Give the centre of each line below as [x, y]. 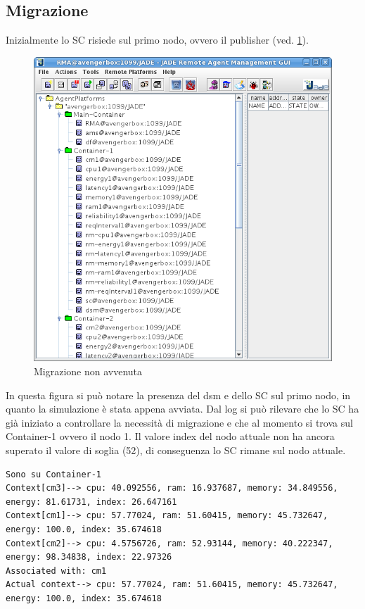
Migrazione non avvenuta [88, 371]
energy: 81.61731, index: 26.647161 [91, 502]
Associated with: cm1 [56, 571]
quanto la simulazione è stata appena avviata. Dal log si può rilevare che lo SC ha [182, 409]
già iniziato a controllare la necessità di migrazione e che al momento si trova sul [179, 422]
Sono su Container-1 [54, 474]
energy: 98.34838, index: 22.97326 [89, 557]
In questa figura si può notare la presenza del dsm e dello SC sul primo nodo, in [178, 395]
